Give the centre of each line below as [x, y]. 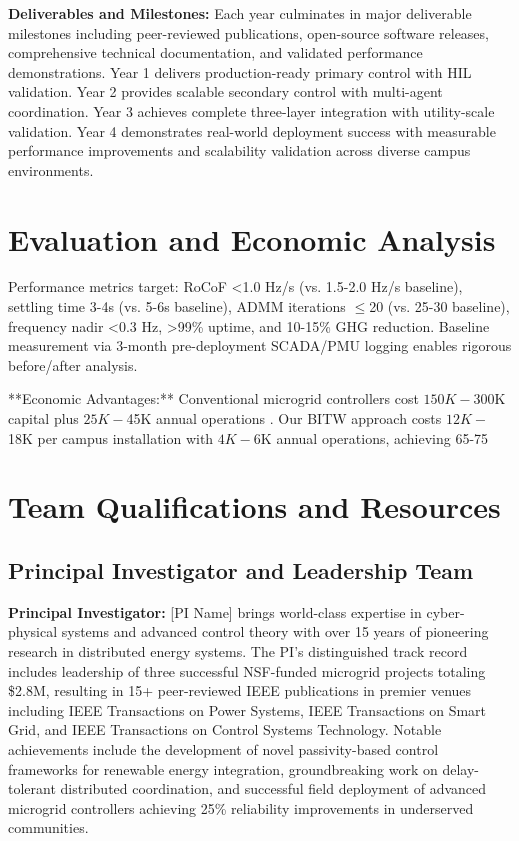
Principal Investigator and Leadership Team [241, 569]
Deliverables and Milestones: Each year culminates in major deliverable [240, 13]
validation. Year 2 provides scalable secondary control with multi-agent [225, 91]
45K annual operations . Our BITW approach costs [284, 418]
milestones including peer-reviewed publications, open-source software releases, [248, 32]
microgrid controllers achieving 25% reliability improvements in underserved [241, 807]
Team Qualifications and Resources [254, 506]
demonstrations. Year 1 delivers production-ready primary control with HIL [240, 71]
